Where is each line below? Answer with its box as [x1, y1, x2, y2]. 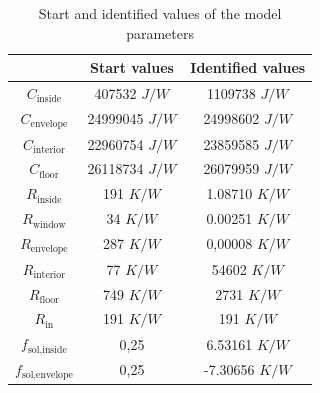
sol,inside [27, 344, 67, 355]
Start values [90, 57, 174, 78]
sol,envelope [21, 370, 73, 381]
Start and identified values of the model [38, 3, 282, 23]
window [32, 219, 66, 230]
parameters [126, 22, 194, 43]
